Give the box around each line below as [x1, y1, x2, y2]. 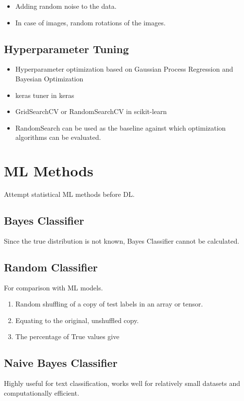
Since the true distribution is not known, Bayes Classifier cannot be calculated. [4, 235, 240, 246]
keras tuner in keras [15, 90, 74, 100]
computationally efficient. [4, 387, 79, 398]
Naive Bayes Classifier [4, 355, 118, 370]
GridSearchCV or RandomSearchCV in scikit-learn [15, 106, 167, 116]
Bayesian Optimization [15, 73, 84, 83]
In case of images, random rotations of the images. [15, 17, 166, 27]
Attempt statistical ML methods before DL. [4, 189, 135, 199]
